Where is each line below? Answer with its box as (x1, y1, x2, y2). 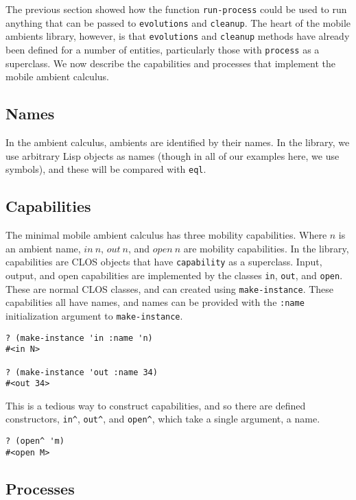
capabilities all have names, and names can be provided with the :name (5, 295, 305, 309)
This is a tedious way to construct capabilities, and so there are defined (5, 398, 306, 412)
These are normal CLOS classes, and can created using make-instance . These (5, 281, 334, 296)
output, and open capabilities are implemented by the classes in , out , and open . (5, 267, 343, 282)
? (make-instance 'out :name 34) (5, 367, 158, 377)
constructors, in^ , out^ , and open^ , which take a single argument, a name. (5, 412, 320, 426)
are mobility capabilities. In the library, (183, 241, 349, 255)
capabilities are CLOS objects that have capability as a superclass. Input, (5, 254, 322, 269)
